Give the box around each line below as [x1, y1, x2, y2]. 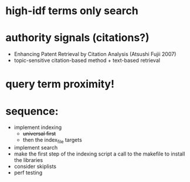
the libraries [13, 157, 43, 164]
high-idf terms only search [5, 4, 138, 18]
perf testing [13, 169, 42, 176]
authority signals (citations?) [5, 31, 150, 45]
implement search [13, 144, 58, 151]
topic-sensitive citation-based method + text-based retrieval [13, 57, 161, 64]
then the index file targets [22, 137, 83, 145]
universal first [22, 130, 56, 137]
